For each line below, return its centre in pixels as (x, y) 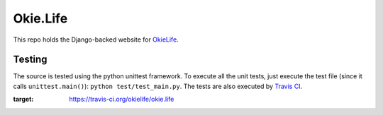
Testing (30, 60)
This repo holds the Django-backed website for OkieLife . (96, 40)
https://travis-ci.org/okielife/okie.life (122, 99)
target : (23, 99)
